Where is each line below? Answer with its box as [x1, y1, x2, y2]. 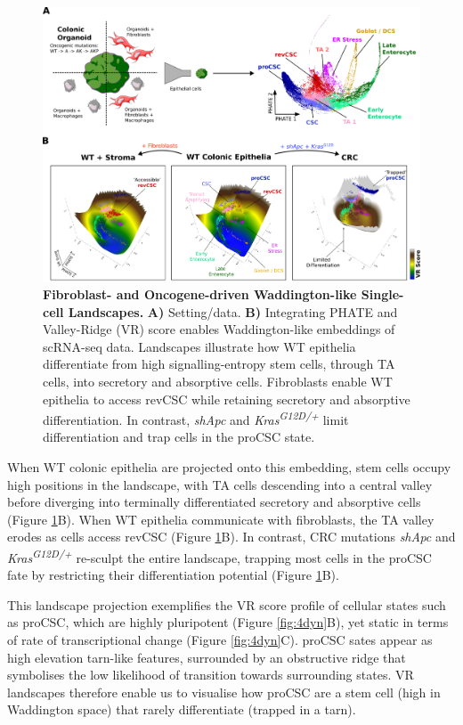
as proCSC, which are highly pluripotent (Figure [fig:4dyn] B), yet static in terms [7, 613, 449, 631]
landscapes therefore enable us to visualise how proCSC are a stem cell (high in [7, 682, 441, 701]
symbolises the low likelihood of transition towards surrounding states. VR [7, 665, 414, 684]
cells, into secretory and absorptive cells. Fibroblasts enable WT [43, 371, 393, 390]
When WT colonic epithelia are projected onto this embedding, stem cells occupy [7, 457, 451, 476]
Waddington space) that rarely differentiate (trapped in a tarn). [7, 700, 356, 719]
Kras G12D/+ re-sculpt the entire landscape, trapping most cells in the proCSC [7, 545, 432, 566]
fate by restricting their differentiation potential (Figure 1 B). [7, 566, 339, 584]
